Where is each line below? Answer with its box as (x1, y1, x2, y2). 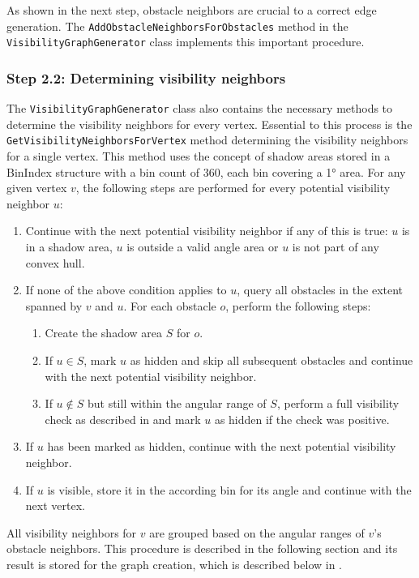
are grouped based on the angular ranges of (149, 524, 365, 541)
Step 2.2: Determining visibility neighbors (6, 67, 286, 88)
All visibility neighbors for (6, 524, 137, 541)
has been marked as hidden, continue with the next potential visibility (47, 438, 396, 455)
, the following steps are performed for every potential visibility (75, 179, 391, 196)
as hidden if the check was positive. (214, 410, 390, 427)
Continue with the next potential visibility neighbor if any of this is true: (25, 222, 388, 239)
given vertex (6, 179, 67, 196)
